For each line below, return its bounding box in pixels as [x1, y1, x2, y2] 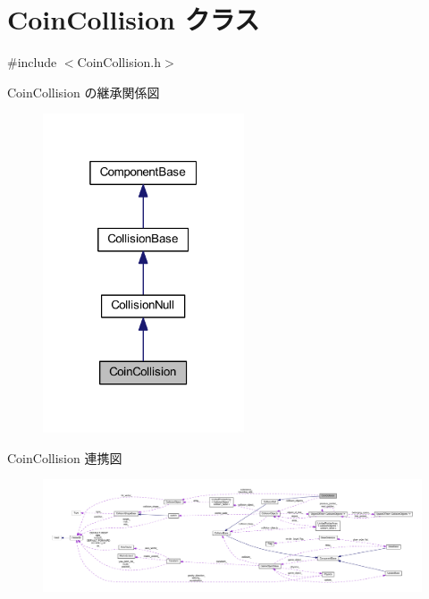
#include [7, 53, 57, 72]
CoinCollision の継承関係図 [7, 82, 160, 101]
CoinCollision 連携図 [7, 448, 122, 467]
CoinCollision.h [77, 53, 161, 72]
